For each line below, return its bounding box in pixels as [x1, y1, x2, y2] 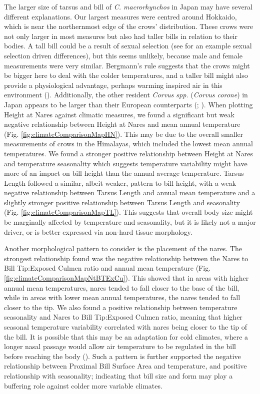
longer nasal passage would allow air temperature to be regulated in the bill [4, 341, 236, 352]
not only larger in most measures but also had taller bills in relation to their [4, 30, 237, 41]
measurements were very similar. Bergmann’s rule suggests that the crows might [4, 60, 250, 70]
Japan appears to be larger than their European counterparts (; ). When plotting [4, 99, 253, 109]
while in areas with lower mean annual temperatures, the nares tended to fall [4, 292, 240, 303]
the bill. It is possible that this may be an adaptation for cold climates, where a [4, 331, 248, 342]
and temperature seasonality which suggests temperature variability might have [4, 158, 247, 168]
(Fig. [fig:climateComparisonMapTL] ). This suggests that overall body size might [4, 207, 253, 217]
